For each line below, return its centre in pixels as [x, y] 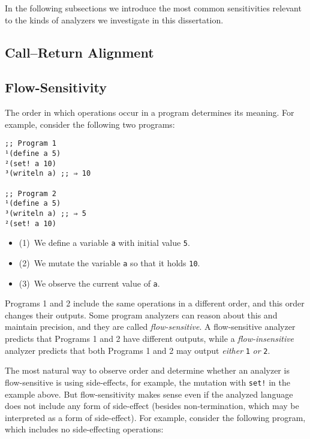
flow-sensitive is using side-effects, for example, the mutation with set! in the [148, 382]
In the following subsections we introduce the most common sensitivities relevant [153, 8]
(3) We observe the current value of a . [89, 283]
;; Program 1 [31, 144]
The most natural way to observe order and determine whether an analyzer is [147, 370]
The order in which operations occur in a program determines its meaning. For [150, 112]
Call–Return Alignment [79, 52]
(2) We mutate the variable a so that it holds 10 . [109, 262]
